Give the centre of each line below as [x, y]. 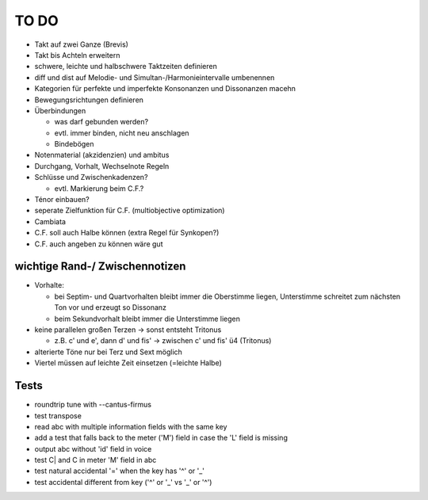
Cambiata [50, 221]
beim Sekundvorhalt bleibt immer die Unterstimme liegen [147, 319]
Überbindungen [60, 110]
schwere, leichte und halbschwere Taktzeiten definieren [126, 67]
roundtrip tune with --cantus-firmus [93, 405]
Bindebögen [74, 144]
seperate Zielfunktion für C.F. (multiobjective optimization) [130, 211]
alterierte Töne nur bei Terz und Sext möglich [108, 352]
